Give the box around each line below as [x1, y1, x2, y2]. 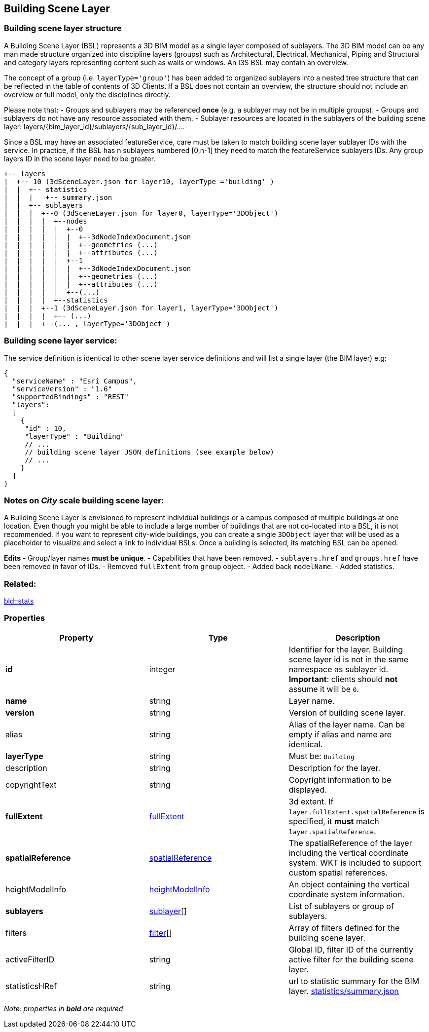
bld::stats [4, 597, 34, 606]
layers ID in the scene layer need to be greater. [4, 154, 156, 163]
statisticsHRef [5, 981, 57, 991]
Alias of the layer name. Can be [288, 719, 405, 729]
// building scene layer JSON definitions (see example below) [25, 448, 274, 456]
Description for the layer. [288, 763, 381, 773]
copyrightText [5, 779, 57, 790]
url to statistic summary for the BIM [288, 976, 420, 986]
